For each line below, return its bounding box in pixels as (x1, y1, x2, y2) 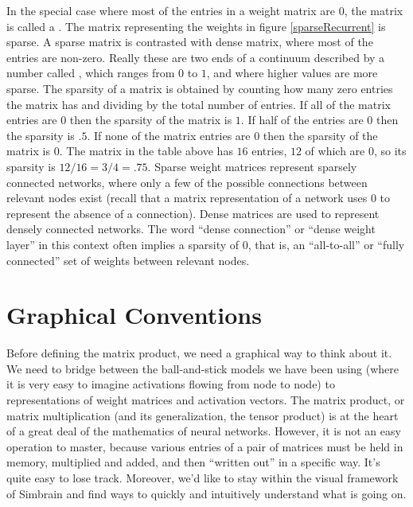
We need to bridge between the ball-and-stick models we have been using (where (6, 360, 399, 376)
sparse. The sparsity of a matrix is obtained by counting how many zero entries (6, 80, 393, 96)
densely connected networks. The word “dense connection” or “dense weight (6, 220, 376, 237)
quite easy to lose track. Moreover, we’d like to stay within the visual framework (6, 469, 399, 486)
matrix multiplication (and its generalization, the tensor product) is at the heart (6, 407, 399, 423)
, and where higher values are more (206, 64, 378, 81)
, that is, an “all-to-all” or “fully (247, 236, 405, 252)
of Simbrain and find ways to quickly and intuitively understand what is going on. (6, 485, 407, 501)
